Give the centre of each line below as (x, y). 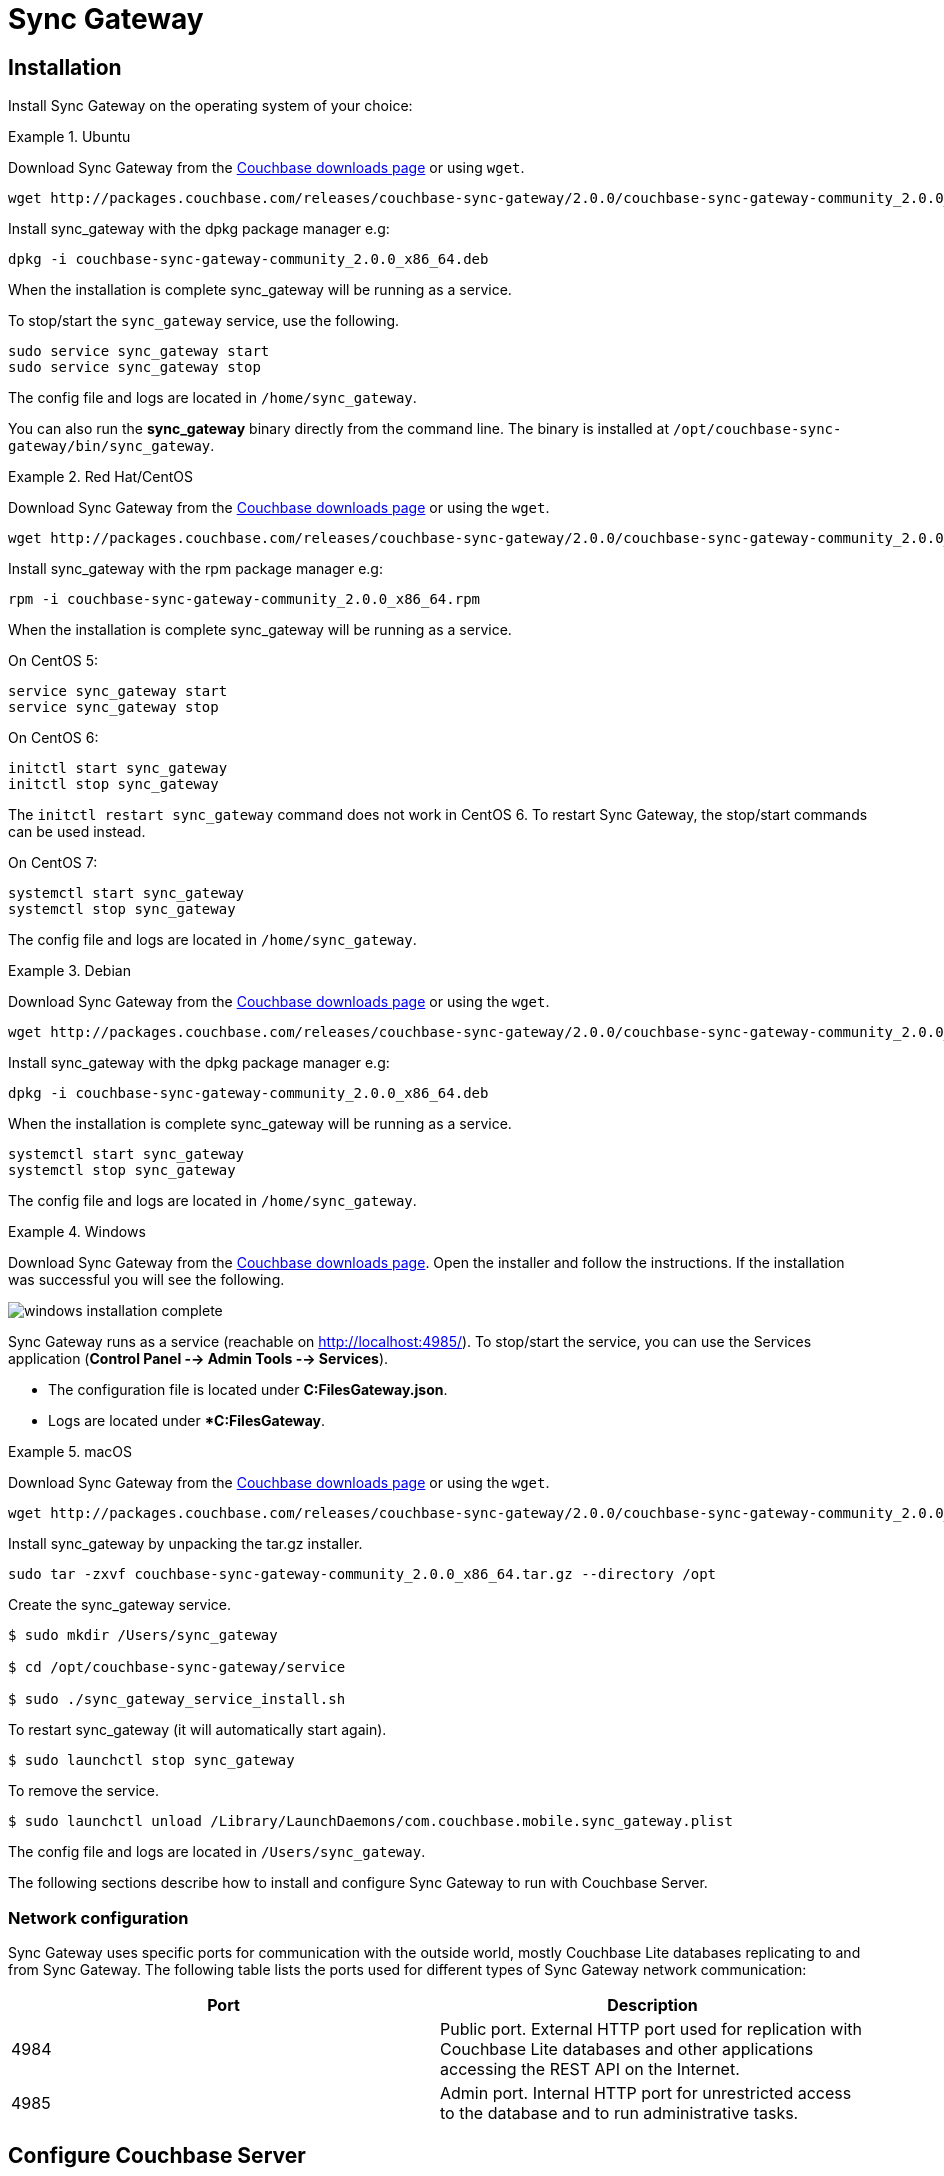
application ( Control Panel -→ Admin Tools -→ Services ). (198, 1359)
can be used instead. (77, 832)
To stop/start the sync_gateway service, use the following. (204, 321)
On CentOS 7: (53, 863)
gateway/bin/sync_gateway (109, 446)
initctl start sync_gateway (118, 768)
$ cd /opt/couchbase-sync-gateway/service (177, 1667)
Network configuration (98, 1917)
